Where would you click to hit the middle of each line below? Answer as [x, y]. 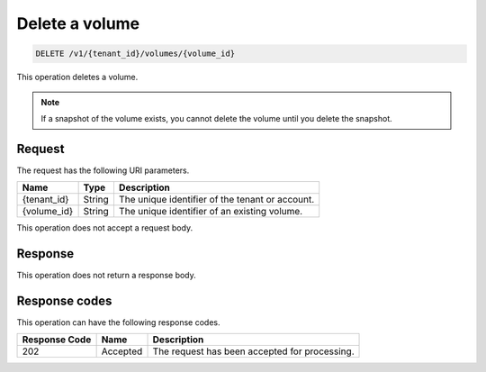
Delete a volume [78, 23]
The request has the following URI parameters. [103, 170]
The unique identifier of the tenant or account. [216, 200]
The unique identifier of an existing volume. [211, 212]
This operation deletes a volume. [77, 77]
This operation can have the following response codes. [118, 322]
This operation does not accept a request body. [105, 228]
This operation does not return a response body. [107, 276]
